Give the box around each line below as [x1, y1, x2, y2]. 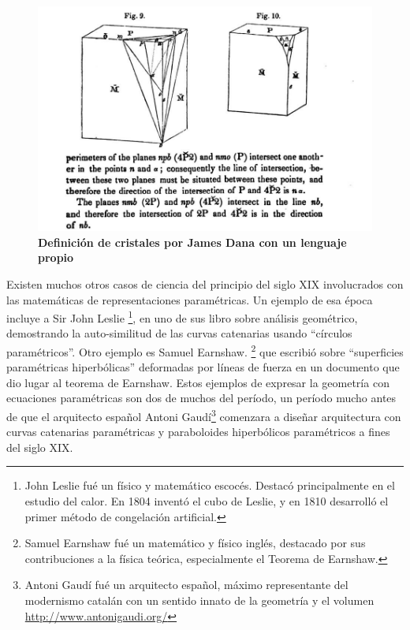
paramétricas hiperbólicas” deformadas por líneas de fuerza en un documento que [6, 359, 400, 375]
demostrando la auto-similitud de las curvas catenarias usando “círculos [6, 325, 352, 341]
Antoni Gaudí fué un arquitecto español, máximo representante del [24, 576, 348, 593]
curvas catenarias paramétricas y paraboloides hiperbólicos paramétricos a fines [6, 423, 390, 440]
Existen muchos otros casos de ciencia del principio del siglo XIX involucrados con [6, 275, 404, 292]
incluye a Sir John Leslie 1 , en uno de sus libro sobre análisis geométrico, [6, 308, 358, 326]
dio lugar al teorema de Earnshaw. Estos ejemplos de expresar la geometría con [6, 374, 389, 390]
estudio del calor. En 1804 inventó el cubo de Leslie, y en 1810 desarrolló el [24, 493, 389, 509]
